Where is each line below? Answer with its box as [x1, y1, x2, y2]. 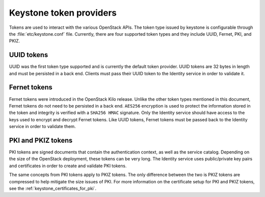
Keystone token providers [9, 7, 117, 18]
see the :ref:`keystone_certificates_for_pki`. [9, 185, 97, 191]
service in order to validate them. [9, 124, 76, 130]
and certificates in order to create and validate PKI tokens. [9, 163, 127, 169]
